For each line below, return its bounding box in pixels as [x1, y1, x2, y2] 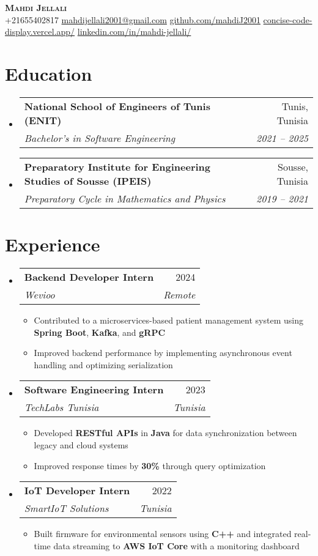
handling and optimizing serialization [34, 358, 173, 371]
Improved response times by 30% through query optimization [34, 459, 266, 472]
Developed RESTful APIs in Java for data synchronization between [34, 426, 297, 439]
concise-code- [263, 13, 312, 26]
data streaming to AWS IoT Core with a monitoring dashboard [53, 539, 300, 552]
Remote [163, 287, 196, 302]
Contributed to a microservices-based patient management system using [34, 314, 303, 327]
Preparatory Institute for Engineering [24, 159, 211, 174]
